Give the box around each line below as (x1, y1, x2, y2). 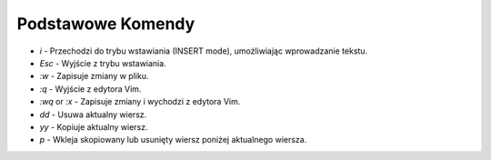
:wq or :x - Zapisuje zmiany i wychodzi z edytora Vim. (39, 96, 241, 107)
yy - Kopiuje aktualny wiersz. (39, 121, 149, 132)
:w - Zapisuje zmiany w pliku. (39, 71, 149, 82)
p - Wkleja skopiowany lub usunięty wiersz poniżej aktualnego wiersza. (39, 135, 307, 145)
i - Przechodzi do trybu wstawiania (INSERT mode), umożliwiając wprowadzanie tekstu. (39, 45, 368, 56)
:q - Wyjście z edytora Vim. (39, 83, 142, 95)
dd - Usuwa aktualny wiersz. (39, 109, 147, 120)
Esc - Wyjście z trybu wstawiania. (39, 57, 167, 68)
